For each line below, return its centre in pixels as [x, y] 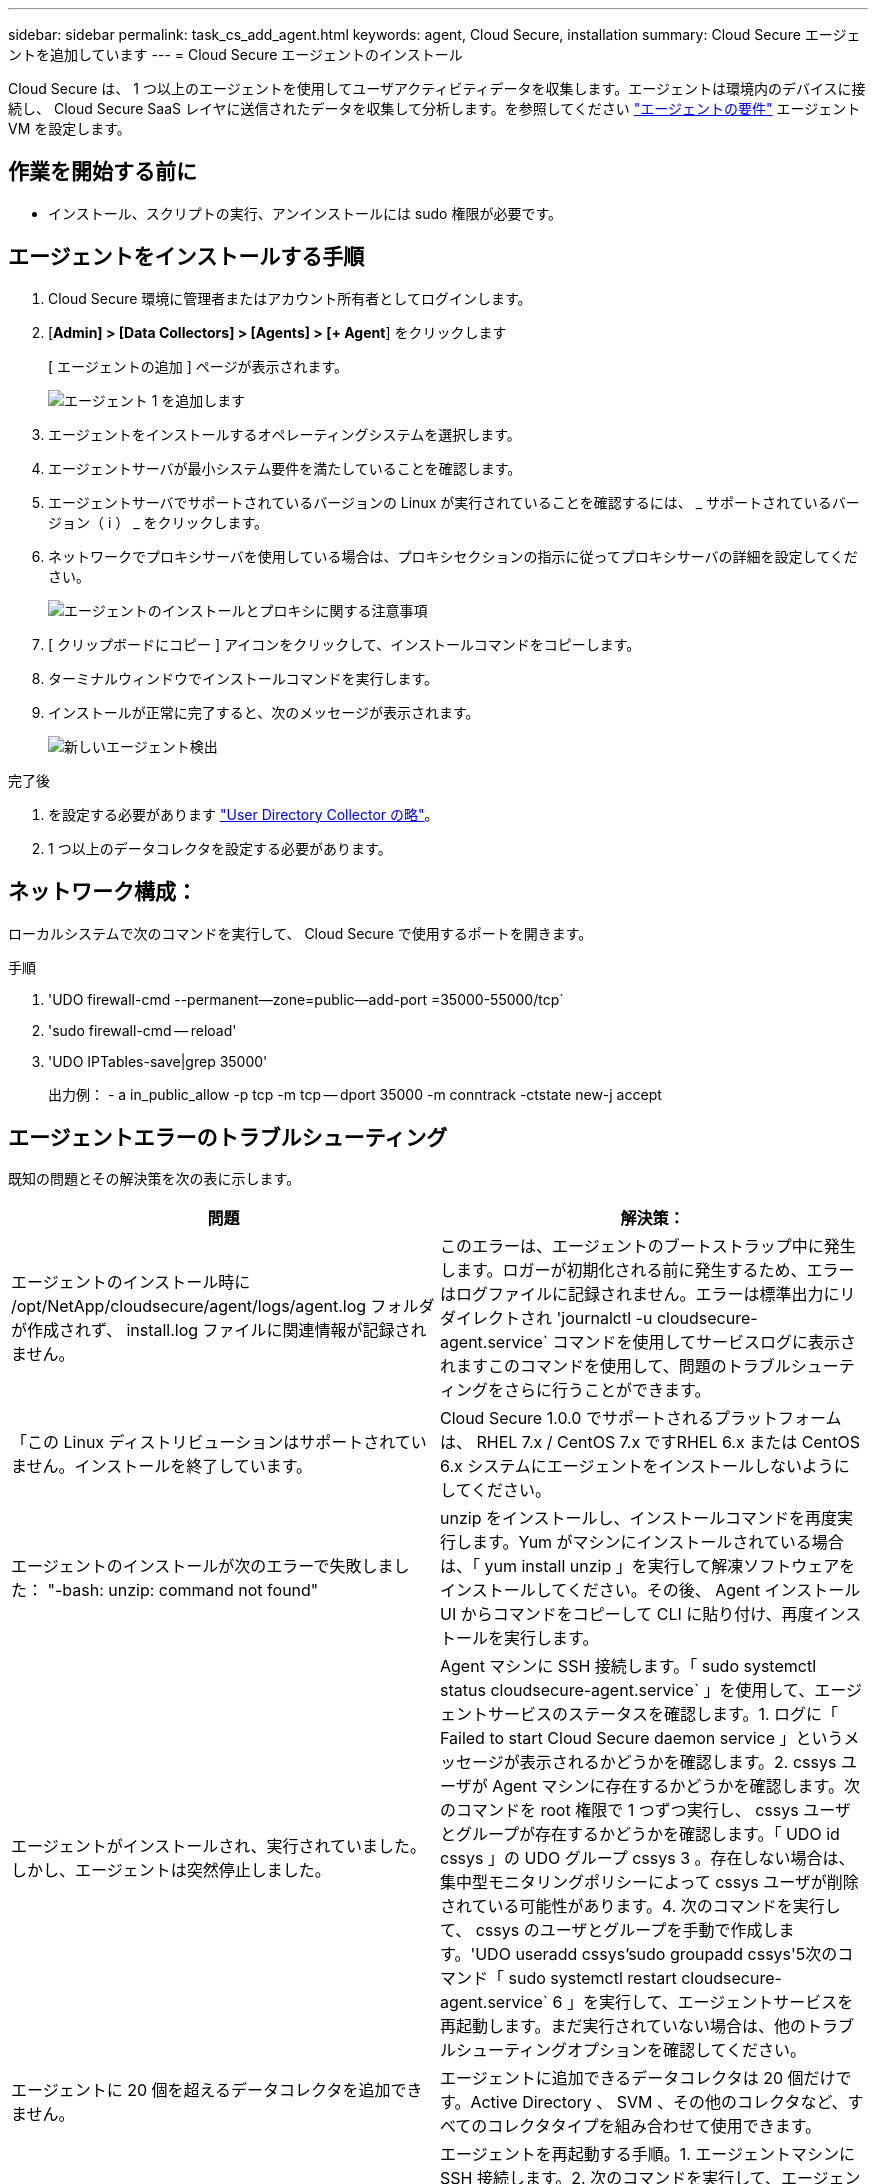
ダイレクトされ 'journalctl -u [546, 1318]
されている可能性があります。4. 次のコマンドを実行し [640, 1906]
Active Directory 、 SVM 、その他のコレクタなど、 [659, 2102]
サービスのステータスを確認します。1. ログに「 [663, 1714]
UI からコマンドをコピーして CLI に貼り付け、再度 [627, 1614]
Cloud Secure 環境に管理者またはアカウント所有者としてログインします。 [290, 298]
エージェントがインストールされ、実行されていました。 [219, 1846]
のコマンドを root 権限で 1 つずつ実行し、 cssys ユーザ [645, 1810]
